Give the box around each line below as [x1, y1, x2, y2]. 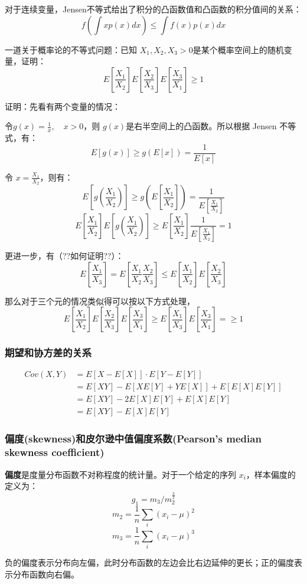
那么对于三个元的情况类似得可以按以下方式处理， [5, 294, 195, 307]
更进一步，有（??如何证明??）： [5, 249, 124, 261]
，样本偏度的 [246, 468, 296, 480]
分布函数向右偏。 [12, 567, 79, 580]
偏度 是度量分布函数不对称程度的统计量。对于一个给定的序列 [5, 468, 236, 480]
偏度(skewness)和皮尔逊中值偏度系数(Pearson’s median [5, 431, 262, 446]
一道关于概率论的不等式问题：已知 [5, 43, 137, 55]
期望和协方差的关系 [5, 345, 92, 360]
